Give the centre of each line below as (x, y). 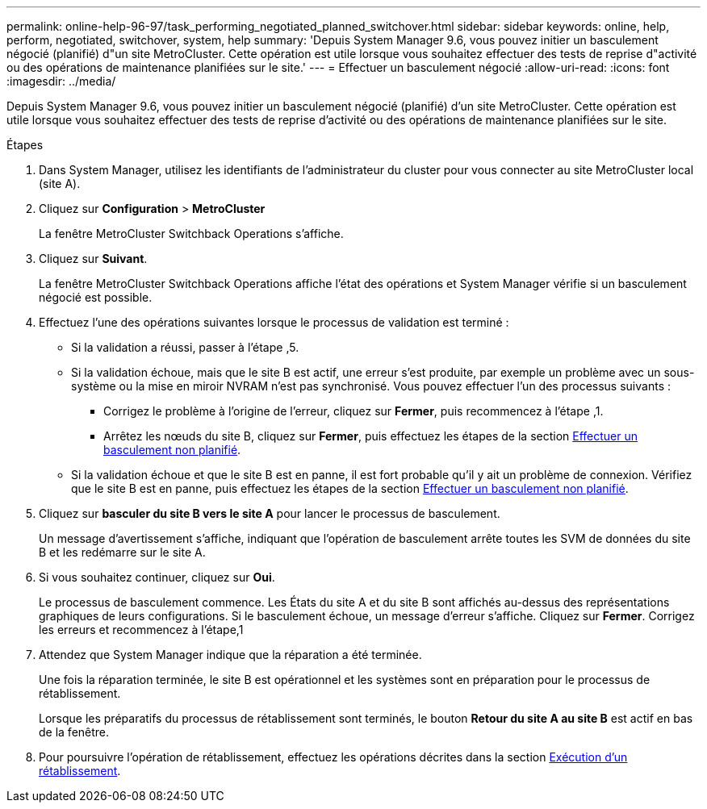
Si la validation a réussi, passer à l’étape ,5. (185, 347)
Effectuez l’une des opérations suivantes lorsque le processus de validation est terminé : (274, 322)
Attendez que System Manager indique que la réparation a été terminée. (230, 655)
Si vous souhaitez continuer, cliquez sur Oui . (157, 577)
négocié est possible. (96, 297)
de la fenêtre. (74, 732)
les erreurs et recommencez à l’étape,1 (141, 630)
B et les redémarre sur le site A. (122, 552)
